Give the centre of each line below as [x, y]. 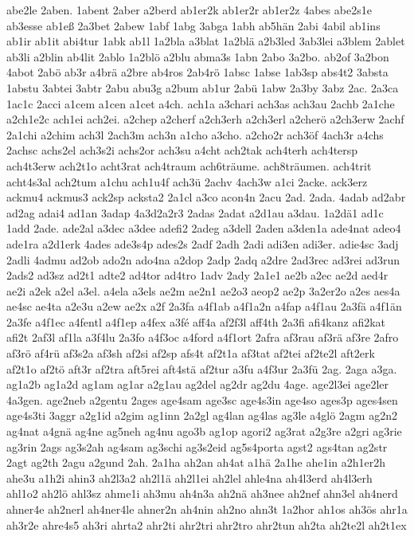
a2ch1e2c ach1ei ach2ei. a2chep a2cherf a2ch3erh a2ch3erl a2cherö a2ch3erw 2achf [205, 119]
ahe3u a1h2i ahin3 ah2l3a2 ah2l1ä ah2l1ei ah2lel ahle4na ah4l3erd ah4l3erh [189, 477]
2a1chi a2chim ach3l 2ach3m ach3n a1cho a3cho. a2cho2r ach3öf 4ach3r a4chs [195, 134]
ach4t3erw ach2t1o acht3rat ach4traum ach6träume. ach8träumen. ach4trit [189, 165]
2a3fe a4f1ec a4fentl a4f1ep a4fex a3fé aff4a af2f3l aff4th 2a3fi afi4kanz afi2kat [196, 321]
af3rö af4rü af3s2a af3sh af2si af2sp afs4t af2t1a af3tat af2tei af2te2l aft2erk [191, 353]
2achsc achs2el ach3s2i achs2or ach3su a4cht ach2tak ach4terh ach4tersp [182, 150]
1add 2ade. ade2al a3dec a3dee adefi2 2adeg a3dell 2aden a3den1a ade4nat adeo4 [204, 228]
